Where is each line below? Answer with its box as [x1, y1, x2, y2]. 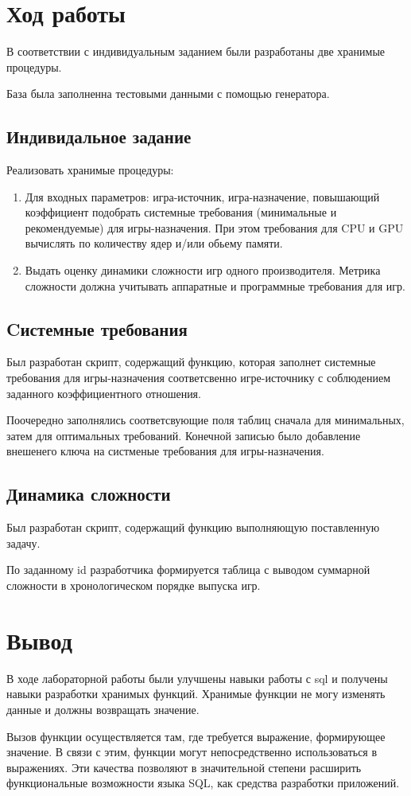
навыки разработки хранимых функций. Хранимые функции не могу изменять [6, 685, 386, 702]
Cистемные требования [6, 316, 188, 341]
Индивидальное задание [6, 124, 192, 149]
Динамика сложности [6, 482, 171, 506]
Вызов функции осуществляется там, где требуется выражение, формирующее [6, 728, 386, 744]
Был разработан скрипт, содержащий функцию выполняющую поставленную [6, 519, 380, 536]
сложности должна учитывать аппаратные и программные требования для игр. [25, 277, 405, 294]
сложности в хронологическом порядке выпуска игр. [6, 577, 261, 594]
